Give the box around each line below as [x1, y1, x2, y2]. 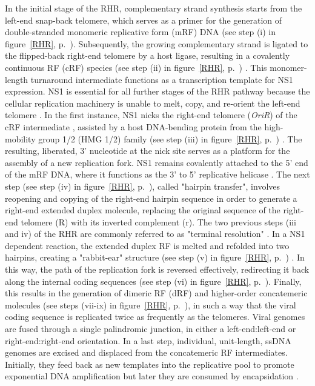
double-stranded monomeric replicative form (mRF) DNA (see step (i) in [5, 25, 276, 38]
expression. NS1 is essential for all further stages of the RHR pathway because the [5, 85, 310, 98]
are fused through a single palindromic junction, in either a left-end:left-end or [5, 322, 296, 335]
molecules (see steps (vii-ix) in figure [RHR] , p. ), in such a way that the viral [5, 298, 296, 311]
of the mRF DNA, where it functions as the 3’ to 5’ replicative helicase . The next [5, 168, 310, 181]
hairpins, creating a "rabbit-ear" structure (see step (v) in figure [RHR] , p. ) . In [5, 251, 305, 264]
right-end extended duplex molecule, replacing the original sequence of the [5, 204, 280, 216]
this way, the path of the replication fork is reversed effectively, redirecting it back [5, 263, 310, 276]
